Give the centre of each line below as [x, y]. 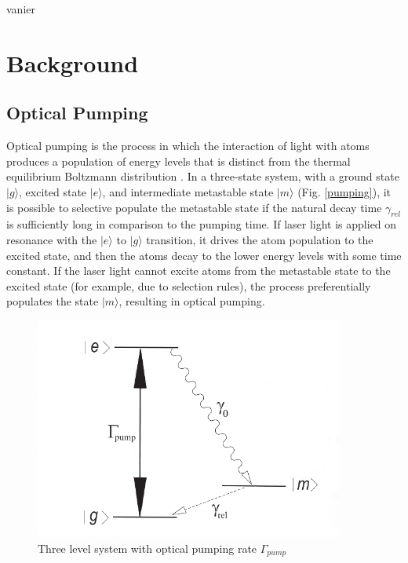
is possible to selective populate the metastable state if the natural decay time [194, 207]
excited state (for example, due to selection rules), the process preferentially [189, 285]
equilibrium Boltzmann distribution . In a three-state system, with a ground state [203, 176]
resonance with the [52, 239]
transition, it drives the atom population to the [260, 239]
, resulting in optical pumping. [192, 301]
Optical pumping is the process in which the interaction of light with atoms [188, 146]
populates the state [53, 301]
